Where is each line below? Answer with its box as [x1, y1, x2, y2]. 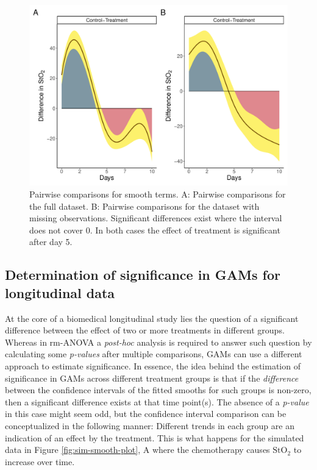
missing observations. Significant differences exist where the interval [29, 212, 282, 224]
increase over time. [5, 455, 75, 468]
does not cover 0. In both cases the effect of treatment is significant [29, 223, 280, 236]
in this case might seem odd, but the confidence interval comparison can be [5, 407, 287, 420]
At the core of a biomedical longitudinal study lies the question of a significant [5, 312, 299, 324]
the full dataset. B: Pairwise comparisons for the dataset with [29, 199, 260, 212]
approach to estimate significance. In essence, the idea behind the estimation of [5, 360, 301, 372]
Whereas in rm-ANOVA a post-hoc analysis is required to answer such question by [5, 335, 312, 348]
